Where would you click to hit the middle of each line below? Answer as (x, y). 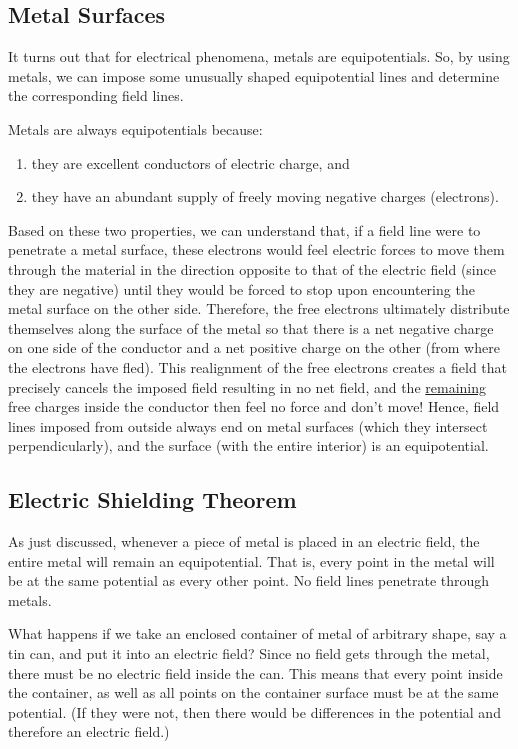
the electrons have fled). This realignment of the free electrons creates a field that (257, 366)
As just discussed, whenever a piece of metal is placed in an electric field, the (244, 541)
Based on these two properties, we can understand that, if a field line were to (244, 229)
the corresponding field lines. (96, 95)
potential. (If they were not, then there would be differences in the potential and (254, 711)
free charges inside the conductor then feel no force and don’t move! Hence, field (254, 406)
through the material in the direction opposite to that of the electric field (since (252, 268)
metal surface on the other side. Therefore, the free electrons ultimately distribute (259, 308)
